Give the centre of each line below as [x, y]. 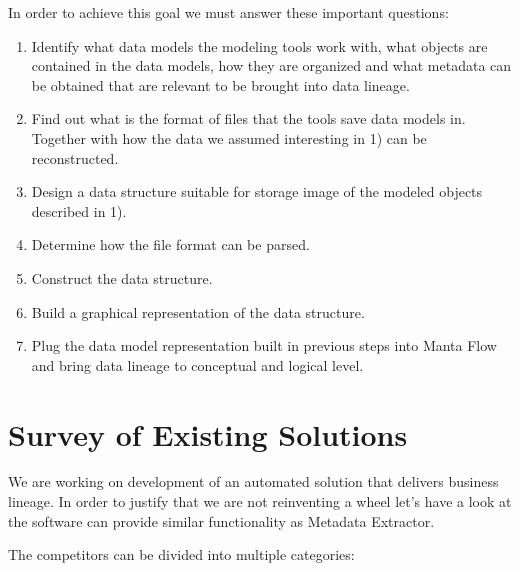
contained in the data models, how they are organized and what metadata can [271, 65]
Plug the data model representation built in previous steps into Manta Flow [264, 345]
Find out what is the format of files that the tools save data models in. [248, 118]
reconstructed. [75, 157]
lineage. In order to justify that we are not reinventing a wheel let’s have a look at [260, 501]
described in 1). [79, 210]
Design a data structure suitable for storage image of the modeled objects [257, 191]
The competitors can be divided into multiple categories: [181, 554]
